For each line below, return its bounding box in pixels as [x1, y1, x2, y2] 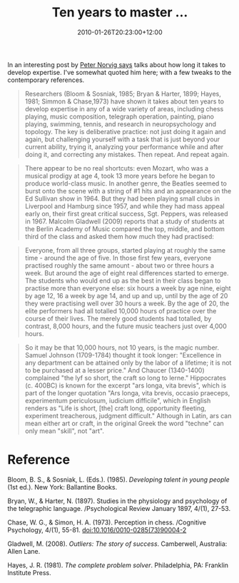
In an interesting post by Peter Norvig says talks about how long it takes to [7, 60, 226, 69]
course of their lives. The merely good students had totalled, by [24, 314, 212, 323]
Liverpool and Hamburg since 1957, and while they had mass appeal [24, 201, 225, 211]
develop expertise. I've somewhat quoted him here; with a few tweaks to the [7, 68, 232, 76]
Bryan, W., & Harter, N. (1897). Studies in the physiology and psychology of [7, 497, 228, 505]
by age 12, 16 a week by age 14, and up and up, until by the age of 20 [24, 291, 228, 300]
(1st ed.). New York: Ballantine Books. [7, 482, 118, 491]
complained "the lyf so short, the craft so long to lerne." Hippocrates [24, 373, 227, 382]
